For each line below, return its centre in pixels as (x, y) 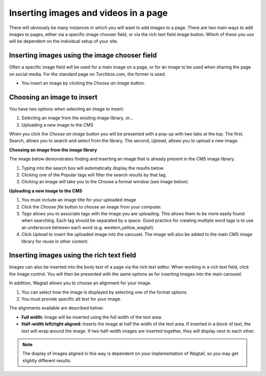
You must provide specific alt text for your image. (71, 299)
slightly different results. (47, 360)
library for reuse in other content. (55, 241)
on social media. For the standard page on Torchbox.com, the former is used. (87, 74)
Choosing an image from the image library (53, 150)
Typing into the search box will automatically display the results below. (93, 168)
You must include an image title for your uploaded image (79, 200)
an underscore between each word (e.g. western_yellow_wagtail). (88, 227)
